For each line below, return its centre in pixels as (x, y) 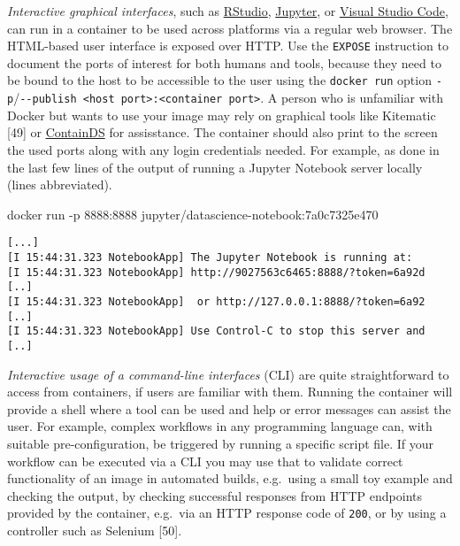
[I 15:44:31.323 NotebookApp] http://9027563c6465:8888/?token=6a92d (216, 272)
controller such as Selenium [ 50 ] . (95, 530)
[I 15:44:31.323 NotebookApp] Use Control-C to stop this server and (216, 331)
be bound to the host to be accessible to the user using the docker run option (219, 80)
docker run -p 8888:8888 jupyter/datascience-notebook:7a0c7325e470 (193, 214)
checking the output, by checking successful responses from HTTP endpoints (215, 495)
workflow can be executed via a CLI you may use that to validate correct (205, 461)
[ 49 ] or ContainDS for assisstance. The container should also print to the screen (222, 132)
